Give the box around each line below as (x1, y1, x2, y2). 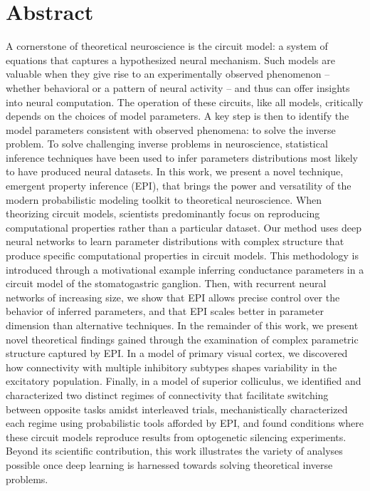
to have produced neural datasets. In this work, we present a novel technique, (6, 164, 344, 179)
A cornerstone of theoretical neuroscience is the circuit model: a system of (6, 38, 328, 53)
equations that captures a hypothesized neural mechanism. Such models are (6, 52, 335, 67)
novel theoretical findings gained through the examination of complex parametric (6, 331, 359, 346)
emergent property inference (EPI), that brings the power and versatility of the (6, 178, 351, 193)
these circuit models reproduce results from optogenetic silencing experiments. (6, 429, 347, 444)
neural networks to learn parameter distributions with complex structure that (6, 234, 344, 249)
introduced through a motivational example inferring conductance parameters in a (6, 262, 364, 276)
